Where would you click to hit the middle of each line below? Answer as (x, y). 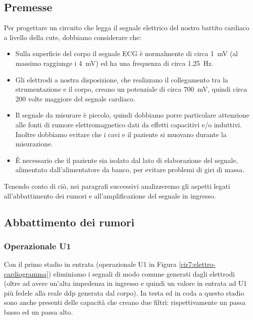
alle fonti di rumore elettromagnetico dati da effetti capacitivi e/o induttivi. (129, 124)
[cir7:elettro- (197, 264)
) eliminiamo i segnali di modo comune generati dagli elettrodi (142, 273)
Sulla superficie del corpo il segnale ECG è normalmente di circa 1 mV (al (126, 53)
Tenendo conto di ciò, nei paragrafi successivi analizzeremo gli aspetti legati (117, 186)
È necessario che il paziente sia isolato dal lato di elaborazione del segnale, (127, 160)
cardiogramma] (26, 273)
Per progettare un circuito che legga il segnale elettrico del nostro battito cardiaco (127, 28)
